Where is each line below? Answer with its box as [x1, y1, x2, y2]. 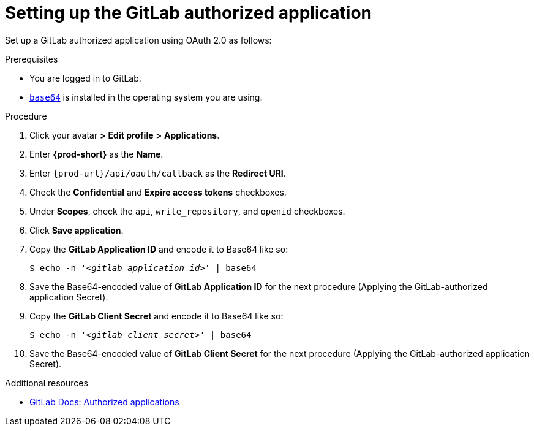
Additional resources [5, 377, 88, 388]
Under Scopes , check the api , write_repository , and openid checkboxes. [29, 205, 345, 216]
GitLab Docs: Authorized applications [29, 396, 179, 407]
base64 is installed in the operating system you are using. [29, 91, 263, 102]
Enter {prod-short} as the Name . [29, 148, 164, 159]
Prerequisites [5, 53, 58, 64]
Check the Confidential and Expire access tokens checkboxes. [29, 186, 287, 197]
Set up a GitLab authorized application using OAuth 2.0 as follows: [5, 34, 272, 45]
